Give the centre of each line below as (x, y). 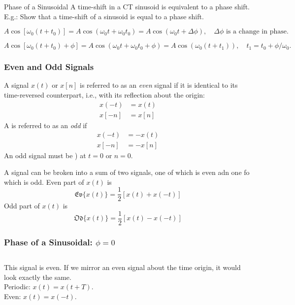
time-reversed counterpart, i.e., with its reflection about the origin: (104, 95)
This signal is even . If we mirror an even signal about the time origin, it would (122, 267)
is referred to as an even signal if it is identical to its (159, 85)
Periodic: (17, 287)
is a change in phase (256, 32)
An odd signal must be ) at (45, 155)
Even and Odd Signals (49, 67)
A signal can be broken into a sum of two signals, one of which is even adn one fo (127, 172)
